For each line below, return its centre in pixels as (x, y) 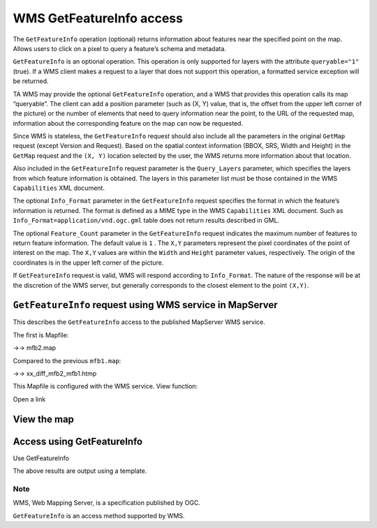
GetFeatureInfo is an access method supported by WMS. (99, 515)
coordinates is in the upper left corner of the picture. (88, 263)
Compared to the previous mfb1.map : (67, 360)
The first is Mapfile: (41, 335)
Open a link (29, 399)
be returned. (31, 81)
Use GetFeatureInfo (41, 458)
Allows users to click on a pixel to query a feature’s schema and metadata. (120, 48)
